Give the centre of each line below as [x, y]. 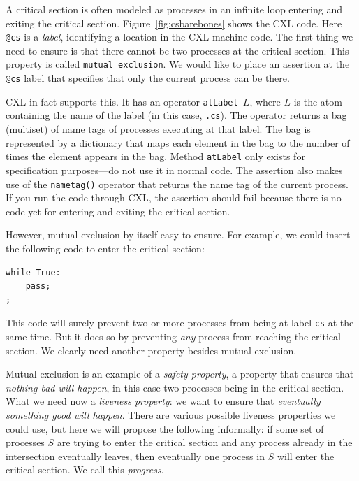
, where [265, 101]
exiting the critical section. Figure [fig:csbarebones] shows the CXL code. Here [174, 23]
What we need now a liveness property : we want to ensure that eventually [163, 401]
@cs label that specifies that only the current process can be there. [148, 78]
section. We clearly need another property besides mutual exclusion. [151, 350]
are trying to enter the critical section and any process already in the [205, 442]
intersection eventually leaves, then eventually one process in [135, 455]
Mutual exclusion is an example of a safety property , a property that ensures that [180, 374]
